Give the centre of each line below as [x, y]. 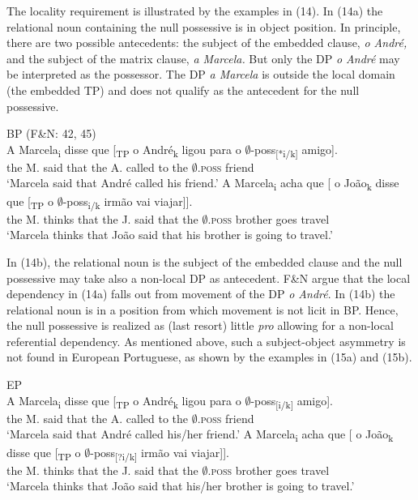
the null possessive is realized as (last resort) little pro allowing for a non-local [200, 325]
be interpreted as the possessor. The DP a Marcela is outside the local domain [201, 74]
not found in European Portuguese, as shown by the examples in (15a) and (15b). [209, 357]
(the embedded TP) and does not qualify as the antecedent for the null [183, 90]
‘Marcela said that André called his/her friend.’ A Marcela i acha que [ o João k [200, 435]
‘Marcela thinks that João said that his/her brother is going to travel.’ [181, 486]
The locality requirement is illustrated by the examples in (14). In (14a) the [195, 11]
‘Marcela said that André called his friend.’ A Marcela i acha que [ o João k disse [203, 184]
